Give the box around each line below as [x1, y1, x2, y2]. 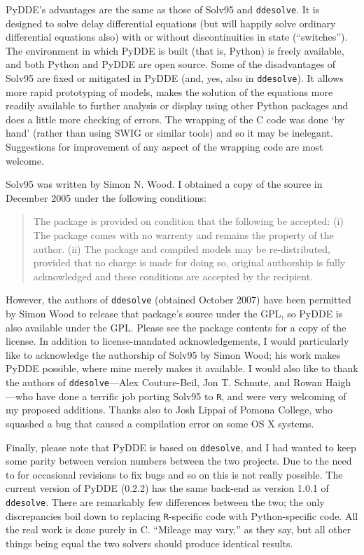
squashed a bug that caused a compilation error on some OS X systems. [6, 416, 314, 430]
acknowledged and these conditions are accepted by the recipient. [33, 268, 314, 283]
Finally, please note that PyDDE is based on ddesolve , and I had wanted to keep [6, 439, 356, 454]
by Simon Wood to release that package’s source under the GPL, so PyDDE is [6, 306, 343, 321]
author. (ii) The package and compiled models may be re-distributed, [33, 241, 330, 256]
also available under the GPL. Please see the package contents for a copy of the [6, 320, 346, 334]
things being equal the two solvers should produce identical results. [6, 535, 293, 550]
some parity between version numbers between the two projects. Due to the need [6, 453, 352, 468]
